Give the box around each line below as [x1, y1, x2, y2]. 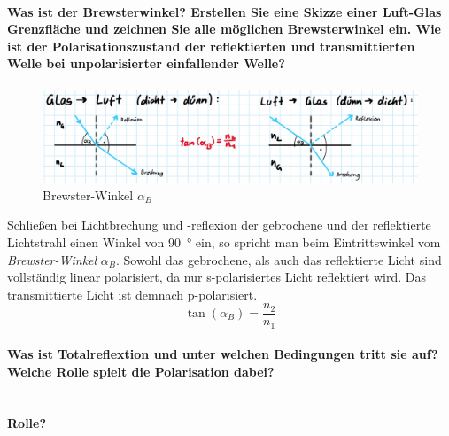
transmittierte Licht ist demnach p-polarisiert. [7, 284, 258, 303]
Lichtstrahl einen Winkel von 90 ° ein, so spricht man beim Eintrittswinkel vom [7, 232, 441, 251]
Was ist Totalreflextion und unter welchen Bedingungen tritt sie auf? [7, 345, 438, 363]
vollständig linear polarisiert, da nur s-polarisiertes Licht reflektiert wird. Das [7, 268, 426, 286]
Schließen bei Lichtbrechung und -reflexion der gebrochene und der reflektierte [7, 215, 431, 234]
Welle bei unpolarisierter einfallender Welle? [7, 54, 285, 73]
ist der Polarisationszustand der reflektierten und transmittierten [7, 36, 415, 55]
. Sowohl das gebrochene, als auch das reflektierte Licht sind [116, 250, 442, 269]
